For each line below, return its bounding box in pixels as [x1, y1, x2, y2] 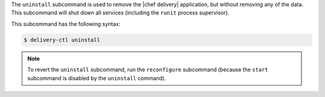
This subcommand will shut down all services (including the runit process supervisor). [11, 9, 230, 16]
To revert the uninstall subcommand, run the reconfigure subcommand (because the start [27, 66, 268, 74]
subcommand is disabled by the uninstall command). [27, 74, 166, 81]
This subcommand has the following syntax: [11, 20, 120, 27]
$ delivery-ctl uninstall [23, 36, 101, 43]
